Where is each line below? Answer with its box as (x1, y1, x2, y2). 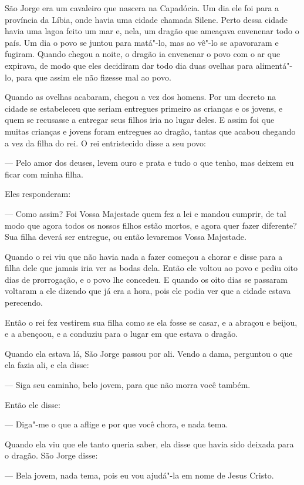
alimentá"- (255, 59, 293, 71)
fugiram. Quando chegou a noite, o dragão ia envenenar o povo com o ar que (5, 48, 281, 60)
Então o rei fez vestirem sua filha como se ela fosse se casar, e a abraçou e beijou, (5, 316, 298, 328)
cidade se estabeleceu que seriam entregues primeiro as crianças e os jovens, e (5, 102, 283, 114)
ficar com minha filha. (5, 168, 83, 180)
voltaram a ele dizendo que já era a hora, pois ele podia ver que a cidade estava (5, 285, 291, 297)
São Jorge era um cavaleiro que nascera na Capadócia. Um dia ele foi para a (5, 2, 279, 14)
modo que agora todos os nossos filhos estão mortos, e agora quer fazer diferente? (5, 219, 297, 231)
